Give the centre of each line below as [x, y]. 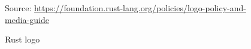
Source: [18, 8]
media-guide [27, 19]
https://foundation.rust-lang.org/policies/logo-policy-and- [140, 8]
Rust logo [22, 39]
